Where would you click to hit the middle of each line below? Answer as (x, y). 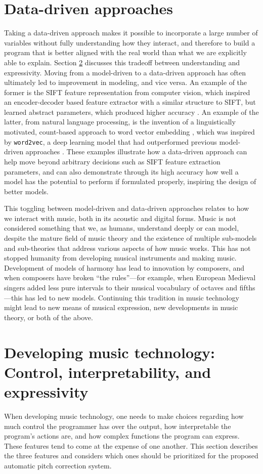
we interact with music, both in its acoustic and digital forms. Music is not (120, 218)
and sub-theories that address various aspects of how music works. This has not (127, 248)
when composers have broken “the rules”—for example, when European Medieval (130, 277)
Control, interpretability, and (108, 372)
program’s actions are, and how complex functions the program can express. (122, 436)
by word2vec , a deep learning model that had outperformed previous (111, 141)
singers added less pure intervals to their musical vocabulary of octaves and (121, 288)
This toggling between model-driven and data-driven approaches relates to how (127, 208)
